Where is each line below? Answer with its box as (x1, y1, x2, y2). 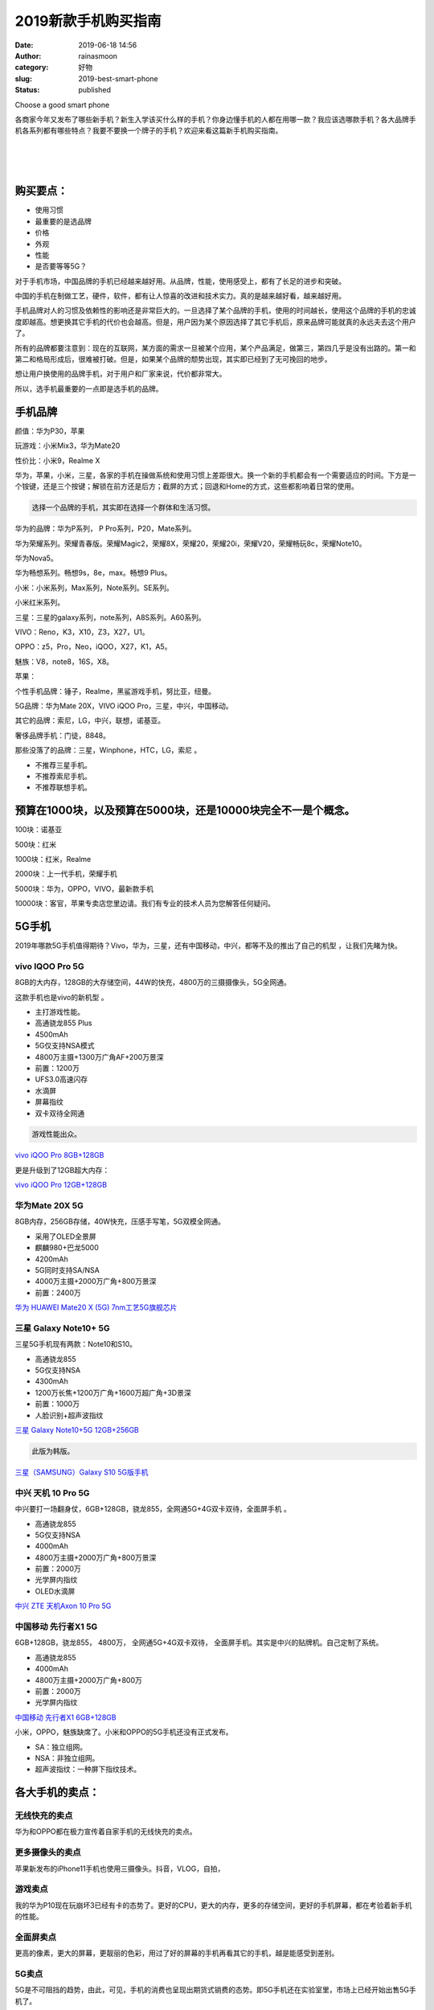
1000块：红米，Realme (14, 854, 92, 863)
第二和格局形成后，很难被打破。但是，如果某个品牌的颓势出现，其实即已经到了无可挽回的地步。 (14, 355, 332, 364)
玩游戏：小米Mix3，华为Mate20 (14, 441, 121, 450)
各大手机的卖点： (14, 1786, 100, 1799)
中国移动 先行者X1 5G (14, 1621, 98, 1632)
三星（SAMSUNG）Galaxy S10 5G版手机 (14, 1467, 149, 1477)
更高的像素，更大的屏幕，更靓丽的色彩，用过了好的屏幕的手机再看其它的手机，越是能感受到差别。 (14, 1948, 339, 1958)
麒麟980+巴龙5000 (35, 1243, 100, 1253)
